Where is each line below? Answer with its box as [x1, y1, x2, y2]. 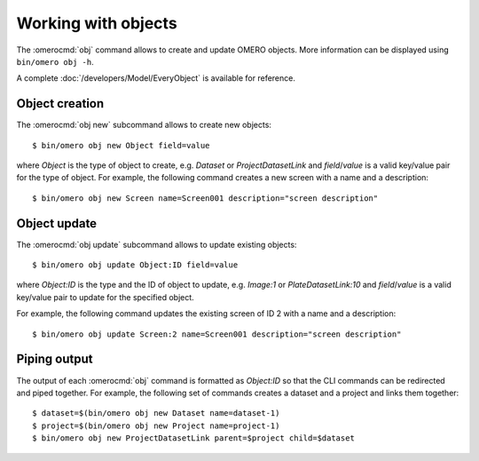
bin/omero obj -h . [16, 56, 94, 67]
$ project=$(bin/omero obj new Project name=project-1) [32, 420, 280, 431]
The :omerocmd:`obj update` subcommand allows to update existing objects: [16, 239, 297, 250]
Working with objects [16, 13, 177, 33]
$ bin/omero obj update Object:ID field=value [32, 260, 239, 270]
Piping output [16, 352, 93, 367]
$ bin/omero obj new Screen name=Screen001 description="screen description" [32, 193, 379, 203]
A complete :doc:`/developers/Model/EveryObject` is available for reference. [16, 73, 296, 83]
